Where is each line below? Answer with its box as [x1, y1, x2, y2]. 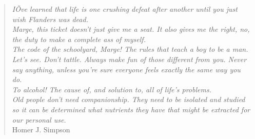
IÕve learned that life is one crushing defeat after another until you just [12, 4, 238, 14]
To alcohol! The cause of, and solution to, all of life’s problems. [12, 84, 211, 94]
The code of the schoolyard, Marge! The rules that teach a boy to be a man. [12, 44, 248, 54]
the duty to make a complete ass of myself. [12, 33, 146, 44]
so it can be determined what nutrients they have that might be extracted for [12, 104, 250, 114]
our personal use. [12, 114, 66, 125]
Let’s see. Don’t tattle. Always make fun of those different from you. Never [12, 53, 247, 64]
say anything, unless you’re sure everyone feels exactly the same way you [12, 64, 241, 74]
